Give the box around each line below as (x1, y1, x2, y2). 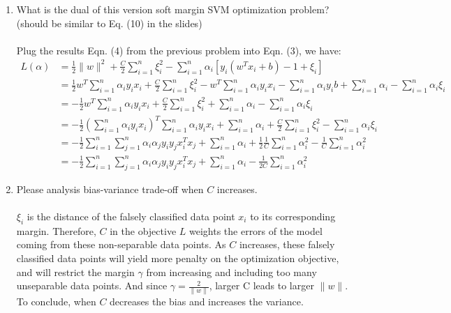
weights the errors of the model (188, 223, 323, 238)
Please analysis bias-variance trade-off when (16, 181, 204, 196)
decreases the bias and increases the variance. (110, 294, 304, 309)
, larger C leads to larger (209, 278, 314, 293)
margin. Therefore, (16, 223, 96, 238)
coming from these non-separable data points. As (16, 237, 226, 252)
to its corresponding (250, 208, 336, 223)
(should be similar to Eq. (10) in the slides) (16, 15, 202, 30)
